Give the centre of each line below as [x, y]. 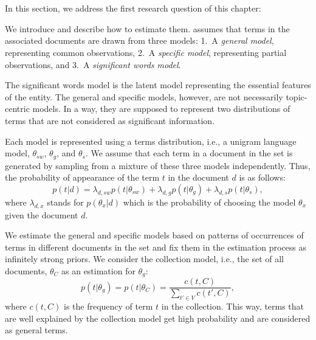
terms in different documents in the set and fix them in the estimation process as [156, 247]
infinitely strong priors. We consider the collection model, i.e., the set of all [144, 259]
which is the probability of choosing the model [209, 202]
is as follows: [262, 177]
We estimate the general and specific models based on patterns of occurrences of [154, 235]
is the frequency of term [108, 306]
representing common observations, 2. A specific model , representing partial [146, 52]
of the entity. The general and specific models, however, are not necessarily [144, 96]
